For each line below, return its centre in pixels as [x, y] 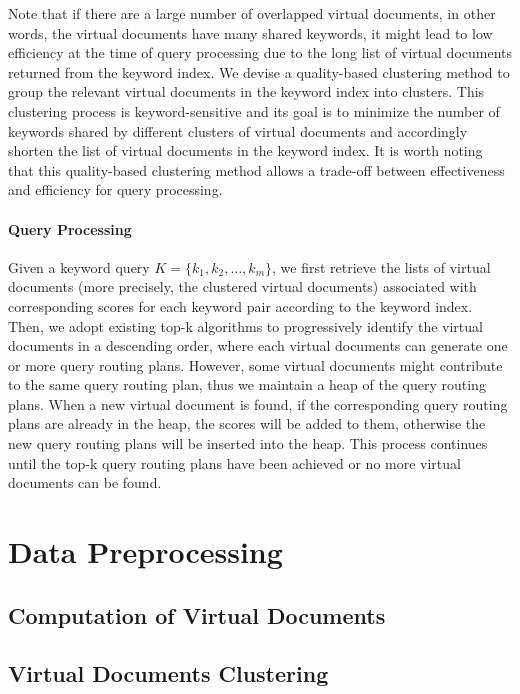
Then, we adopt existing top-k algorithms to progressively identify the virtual [245, 325]
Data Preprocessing [145, 551]
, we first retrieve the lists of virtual [381, 266]
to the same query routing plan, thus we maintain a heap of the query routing [247, 384]
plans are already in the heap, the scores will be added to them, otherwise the [247, 423]
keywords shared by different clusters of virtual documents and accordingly [238, 130]
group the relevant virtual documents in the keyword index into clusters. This [246, 91]
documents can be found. [85, 482]
